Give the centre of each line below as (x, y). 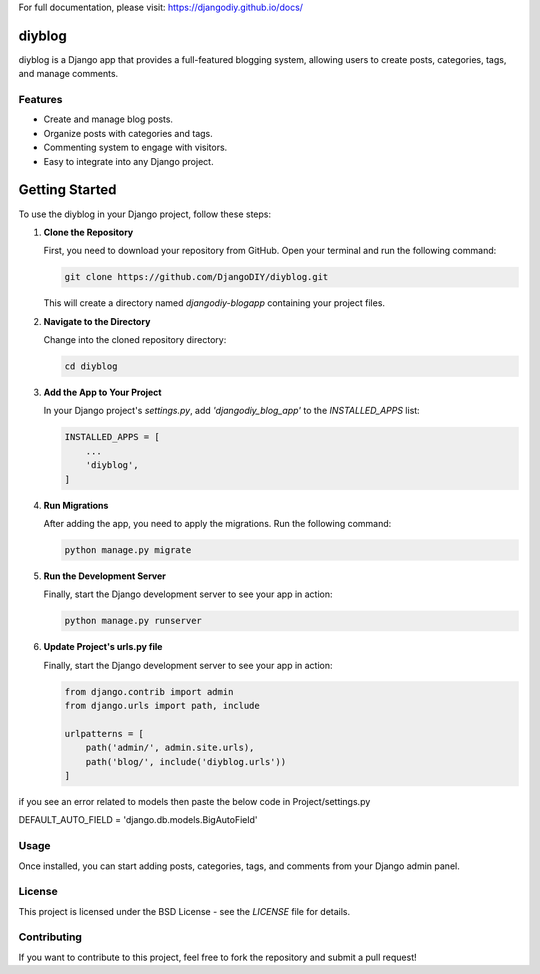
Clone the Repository (88, 232)
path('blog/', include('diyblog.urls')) (186, 761)
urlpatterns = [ (104, 733)
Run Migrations (76, 505)
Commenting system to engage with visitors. (135, 147)
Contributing (50, 937)
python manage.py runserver (133, 621)
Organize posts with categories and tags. (128, 133)
